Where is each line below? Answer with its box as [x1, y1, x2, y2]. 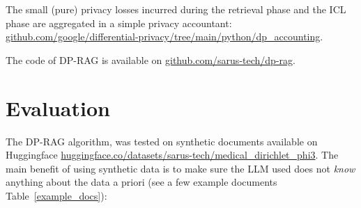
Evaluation [6, 93, 110, 122]
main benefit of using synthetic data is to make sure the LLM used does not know [6, 161, 355, 175]
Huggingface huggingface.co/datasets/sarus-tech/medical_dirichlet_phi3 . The [6, 147, 339, 162]
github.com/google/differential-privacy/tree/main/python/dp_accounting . [6, 29, 323, 44]
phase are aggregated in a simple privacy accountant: [6, 15, 232, 30]
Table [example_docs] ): [6, 188, 107, 202]
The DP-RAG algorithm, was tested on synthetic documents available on [6, 134, 318, 148]
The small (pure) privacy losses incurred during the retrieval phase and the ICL [6, 2, 346, 16]
